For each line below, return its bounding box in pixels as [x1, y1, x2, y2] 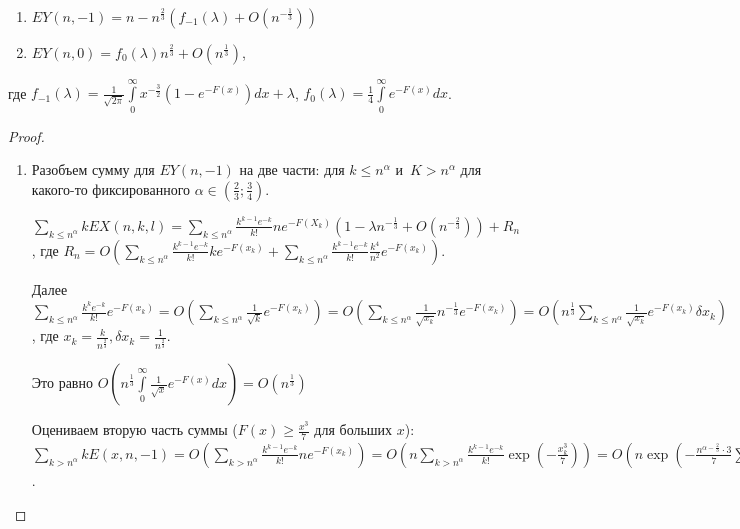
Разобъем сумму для [31, 159, 155, 180]
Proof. [8, 125, 45, 146]
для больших [314, 419, 393, 440]
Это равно [31, 372, 93, 393]
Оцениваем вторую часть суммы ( [31, 419, 238, 440]
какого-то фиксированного [31, 178, 191, 199]
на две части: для [239, 159, 345, 180]
